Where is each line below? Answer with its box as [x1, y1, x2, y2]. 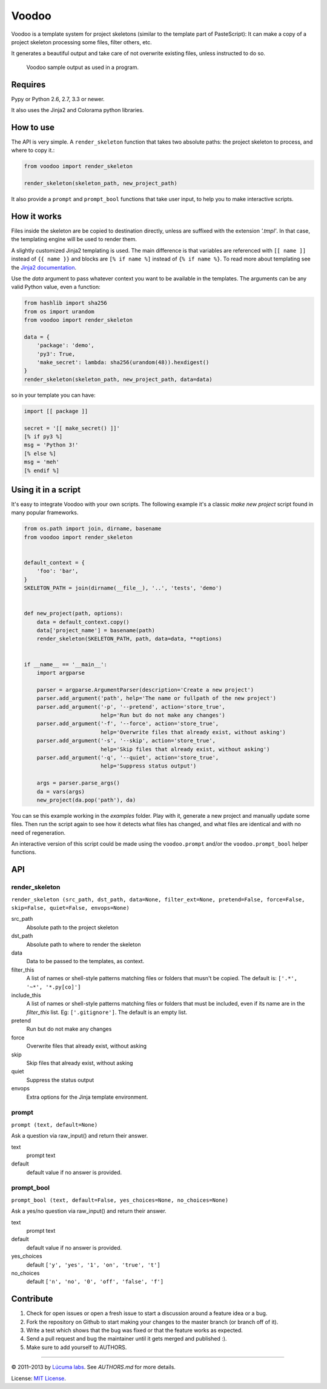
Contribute [11, 1294, 53, 1304]
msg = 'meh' [24, 459, 60, 466]
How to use [11, 122, 54, 133]
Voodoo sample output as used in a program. [26, 64, 139, 71]
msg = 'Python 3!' [24, 442, 79, 448]
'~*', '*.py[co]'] [26, 983, 81, 990]
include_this [11, 991, 42, 999]
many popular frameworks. [11, 509, 79, 516]
